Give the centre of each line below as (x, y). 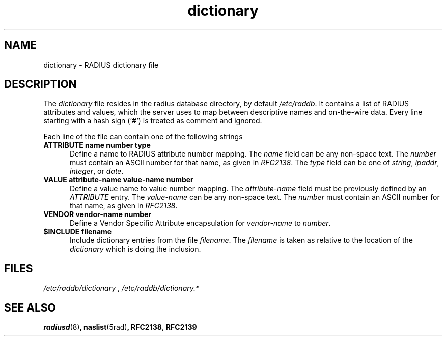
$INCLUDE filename (78, 232)
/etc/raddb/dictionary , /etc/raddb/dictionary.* (121, 288)
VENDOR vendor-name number (97, 214)
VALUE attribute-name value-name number (118, 180)
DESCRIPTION (40, 84)
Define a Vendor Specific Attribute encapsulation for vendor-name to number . (200, 223)
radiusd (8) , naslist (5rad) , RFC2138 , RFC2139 (120, 327)
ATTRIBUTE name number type (97, 145)
